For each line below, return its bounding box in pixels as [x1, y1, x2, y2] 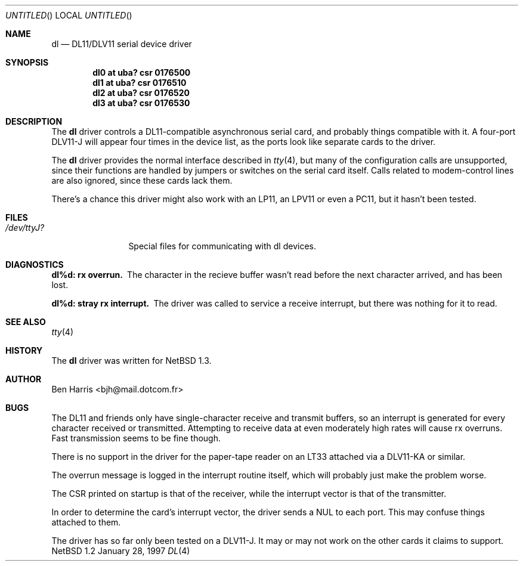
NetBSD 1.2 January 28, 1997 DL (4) [51, 546, 190, 556]
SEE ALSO [5, 317, 46, 327]
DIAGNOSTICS [5, 259, 64, 270]
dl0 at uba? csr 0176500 [92, 67, 191, 78]
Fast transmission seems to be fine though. [51, 433, 221, 443]
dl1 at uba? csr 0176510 [92, 78, 187, 88]
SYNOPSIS [5, 57, 49, 67]
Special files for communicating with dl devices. [128, 241, 316, 251]
